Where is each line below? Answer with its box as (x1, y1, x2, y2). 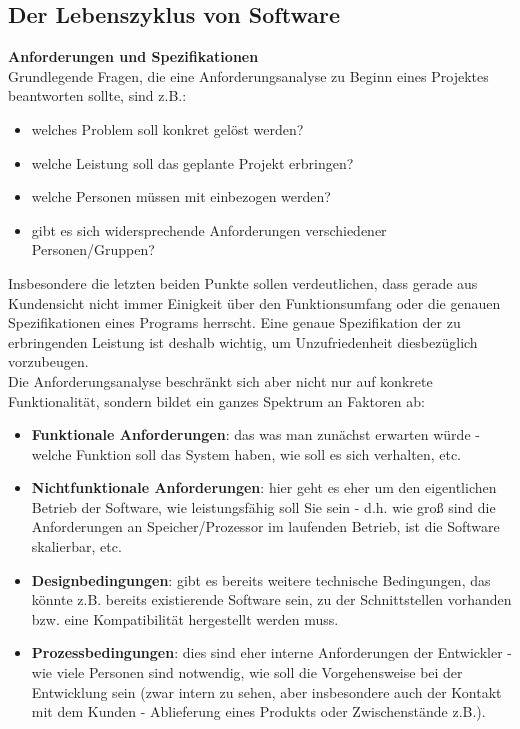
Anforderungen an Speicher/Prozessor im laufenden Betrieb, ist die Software (31, 516, 500, 537)
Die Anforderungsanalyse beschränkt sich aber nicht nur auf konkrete (8, 370, 433, 391)
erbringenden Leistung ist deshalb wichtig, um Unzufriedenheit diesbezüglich (8, 331, 478, 352)
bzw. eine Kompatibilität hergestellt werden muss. (31, 608, 339, 629)
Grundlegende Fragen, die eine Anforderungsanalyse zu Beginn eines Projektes (8, 65, 489, 86)
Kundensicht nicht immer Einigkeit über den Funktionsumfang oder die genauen (8, 292, 501, 313)
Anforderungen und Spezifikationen (8, 46, 259, 67)
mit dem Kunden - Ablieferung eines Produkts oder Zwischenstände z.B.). (31, 701, 486, 722)
